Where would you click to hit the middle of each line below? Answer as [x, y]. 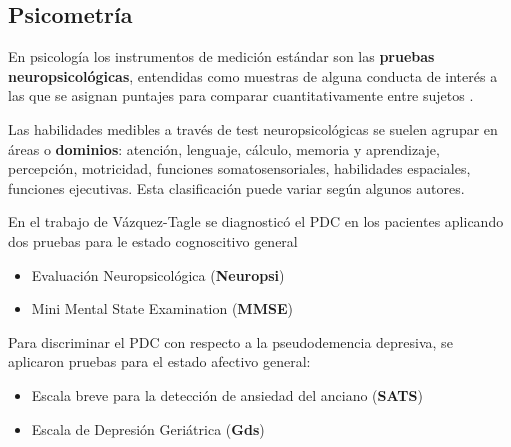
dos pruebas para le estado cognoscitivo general [153, 240]
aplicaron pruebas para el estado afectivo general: [159, 361]
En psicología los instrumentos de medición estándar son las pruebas [221, 56]
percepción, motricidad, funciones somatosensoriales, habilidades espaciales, [239, 168]
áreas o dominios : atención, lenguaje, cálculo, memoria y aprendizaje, [224, 148]
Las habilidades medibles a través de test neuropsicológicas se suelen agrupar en [253, 128]
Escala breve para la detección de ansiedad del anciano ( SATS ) [227, 394]
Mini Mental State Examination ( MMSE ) [162, 308]
